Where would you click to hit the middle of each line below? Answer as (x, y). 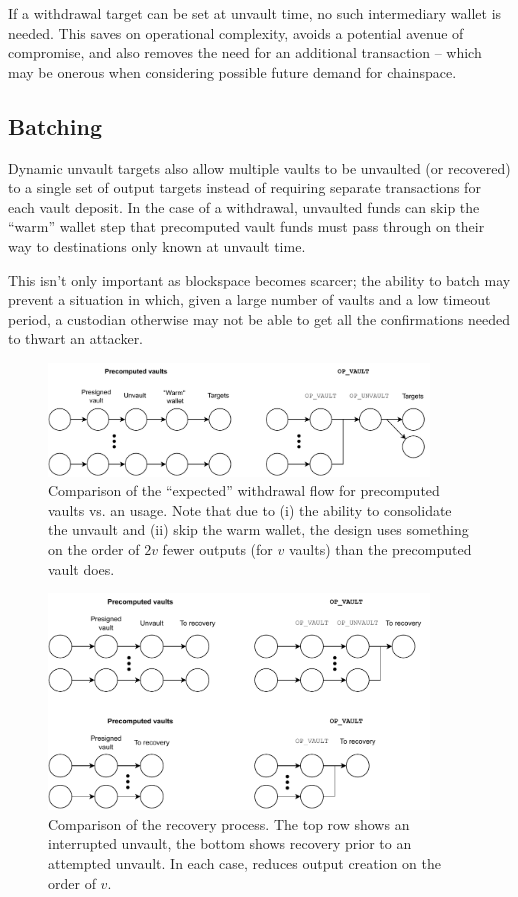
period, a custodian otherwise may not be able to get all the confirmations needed (259, 318)
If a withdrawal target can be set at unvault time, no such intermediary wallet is (255, 13)
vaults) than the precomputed (380, 548)
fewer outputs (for (217, 548)
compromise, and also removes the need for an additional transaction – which (245, 52)
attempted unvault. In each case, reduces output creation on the (244, 863)
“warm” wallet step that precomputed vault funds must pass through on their (246, 226)
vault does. (81, 568)
